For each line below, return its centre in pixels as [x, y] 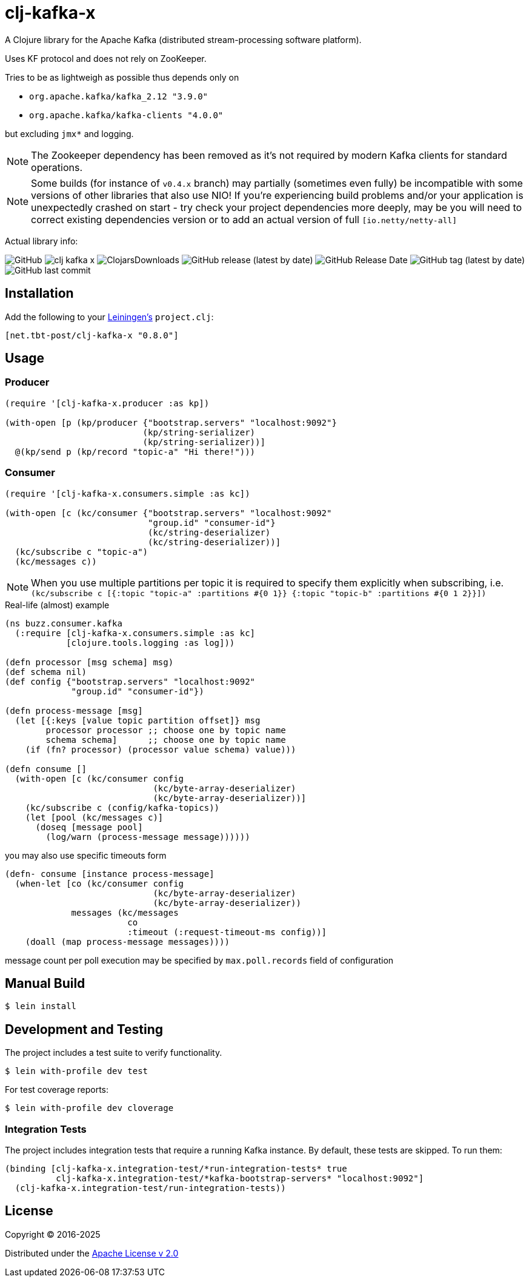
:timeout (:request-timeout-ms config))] [227, 932]
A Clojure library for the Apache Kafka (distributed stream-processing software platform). [183, 39]
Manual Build [45, 983]
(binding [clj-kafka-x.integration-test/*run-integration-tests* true [176, 1169]
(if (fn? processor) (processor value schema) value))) [161, 749]
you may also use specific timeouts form [86, 855]
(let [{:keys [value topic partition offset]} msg [138, 720]
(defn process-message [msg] [74, 710]
